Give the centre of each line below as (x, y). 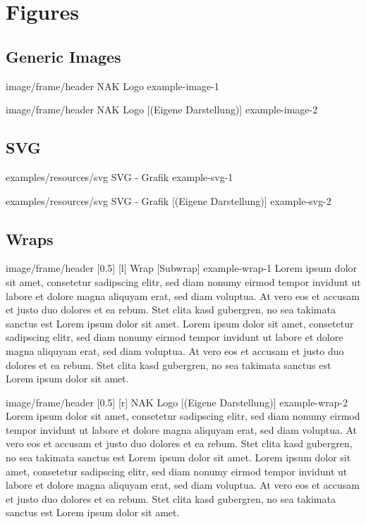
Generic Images (63, 56)
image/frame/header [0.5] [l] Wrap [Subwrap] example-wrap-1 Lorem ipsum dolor (182, 268)
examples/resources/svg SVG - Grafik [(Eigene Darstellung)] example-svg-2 (169, 200)
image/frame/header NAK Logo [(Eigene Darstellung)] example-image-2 (162, 110)
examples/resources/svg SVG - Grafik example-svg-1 (120, 176)
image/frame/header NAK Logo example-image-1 (112, 86)
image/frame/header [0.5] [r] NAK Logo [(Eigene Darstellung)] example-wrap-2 (177, 402)
